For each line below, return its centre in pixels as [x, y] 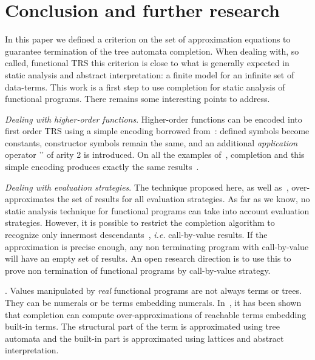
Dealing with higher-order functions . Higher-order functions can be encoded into [154, 119]
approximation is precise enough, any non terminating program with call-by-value [157, 246]
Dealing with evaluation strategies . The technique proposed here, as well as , [147, 187]
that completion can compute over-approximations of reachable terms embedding [156, 314]
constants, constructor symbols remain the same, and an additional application [151, 142]
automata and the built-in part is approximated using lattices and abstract [144, 338]
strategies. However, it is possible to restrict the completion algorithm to [140, 222]
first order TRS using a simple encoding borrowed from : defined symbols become [157, 131]
